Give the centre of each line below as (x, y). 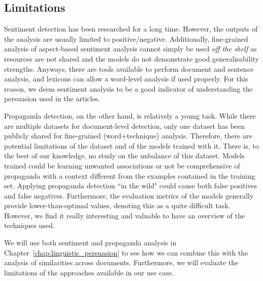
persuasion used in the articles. (52, 99)
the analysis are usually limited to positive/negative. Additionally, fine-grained (126, 38)
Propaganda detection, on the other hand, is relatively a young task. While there (130, 115)
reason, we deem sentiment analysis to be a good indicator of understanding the (128, 88)
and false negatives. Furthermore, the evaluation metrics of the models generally (129, 195)
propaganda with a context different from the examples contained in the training (130, 175)
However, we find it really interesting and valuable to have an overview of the (125, 215)
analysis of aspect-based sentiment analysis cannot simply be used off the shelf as (130, 49)
